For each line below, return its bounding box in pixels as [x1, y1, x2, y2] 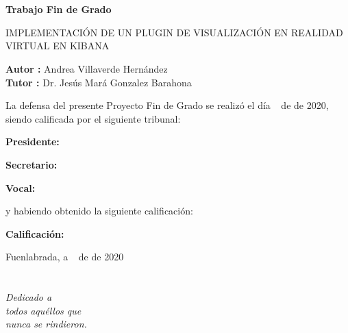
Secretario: [5, 157, 58, 171]
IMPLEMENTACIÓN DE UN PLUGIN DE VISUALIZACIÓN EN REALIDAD [5, 25, 343, 39]
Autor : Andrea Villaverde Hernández [5, 61, 168, 75]
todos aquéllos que [5, 303, 82, 317]
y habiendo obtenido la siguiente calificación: [5, 203, 193, 218]
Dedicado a [5, 290, 52, 304]
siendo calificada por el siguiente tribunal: [5, 111, 181, 125]
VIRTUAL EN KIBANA [5, 38, 110, 53]
